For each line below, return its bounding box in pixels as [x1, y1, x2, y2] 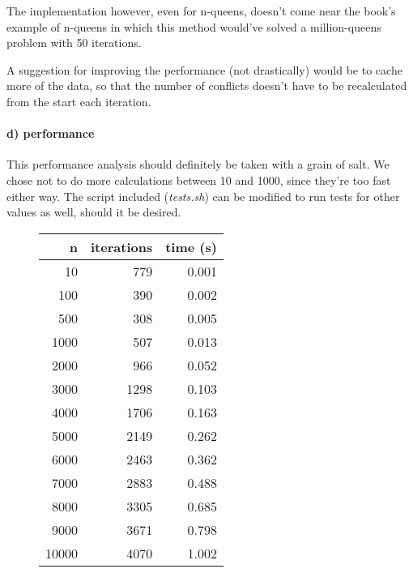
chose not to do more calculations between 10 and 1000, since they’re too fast [6, 171, 391, 188]
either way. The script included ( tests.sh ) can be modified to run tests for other [6, 187, 400, 204]
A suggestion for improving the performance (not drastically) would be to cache [6, 61, 402, 78]
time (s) [165, 237, 217, 256]
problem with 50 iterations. [6, 34, 142, 51]
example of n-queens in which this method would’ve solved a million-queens [6, 18, 381, 35]
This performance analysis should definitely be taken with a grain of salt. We [6, 156, 390, 173]
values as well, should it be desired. [6, 203, 181, 220]
